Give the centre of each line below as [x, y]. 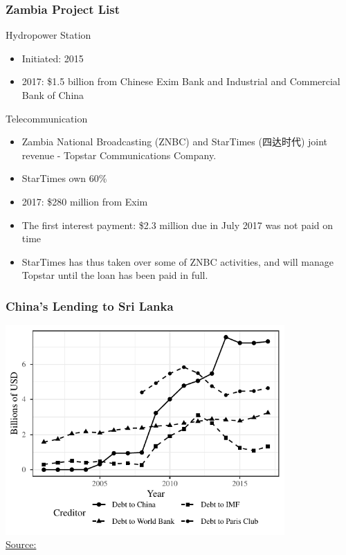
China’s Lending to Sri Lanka [90, 306]
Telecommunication [47, 118]
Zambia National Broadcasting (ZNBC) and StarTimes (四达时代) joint [175, 142]
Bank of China [53, 95]
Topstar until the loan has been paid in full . [115, 275]
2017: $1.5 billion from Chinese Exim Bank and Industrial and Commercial [181, 81]
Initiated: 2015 [53, 58]
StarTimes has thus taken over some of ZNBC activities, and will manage [177, 261]
